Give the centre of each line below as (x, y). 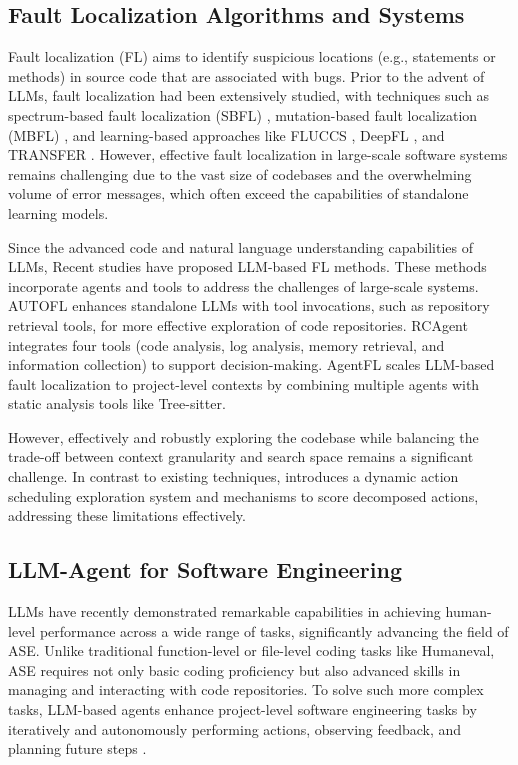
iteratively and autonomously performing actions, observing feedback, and (235, 728)
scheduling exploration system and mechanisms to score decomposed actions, (243, 495)
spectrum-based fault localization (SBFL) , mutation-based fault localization (243, 114)
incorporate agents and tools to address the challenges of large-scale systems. (243, 285)
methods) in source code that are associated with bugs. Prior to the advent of (246, 75)
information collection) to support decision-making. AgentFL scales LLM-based (251, 364)
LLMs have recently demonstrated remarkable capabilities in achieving (224, 611)
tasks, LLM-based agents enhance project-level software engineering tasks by (242, 709)
